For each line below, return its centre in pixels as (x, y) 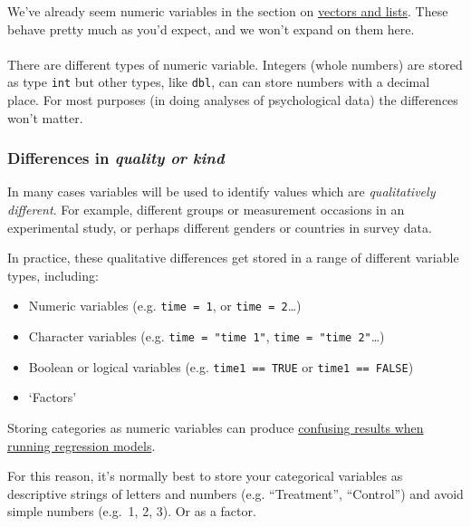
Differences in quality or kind (116, 158)
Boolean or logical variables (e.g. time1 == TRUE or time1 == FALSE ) (221, 366)
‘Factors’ (53, 397)
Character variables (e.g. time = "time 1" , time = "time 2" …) (207, 336)
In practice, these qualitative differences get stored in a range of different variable (233, 258)
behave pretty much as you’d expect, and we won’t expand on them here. (211, 29)
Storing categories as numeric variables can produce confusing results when (216, 427)
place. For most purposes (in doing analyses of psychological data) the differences (233, 100)
